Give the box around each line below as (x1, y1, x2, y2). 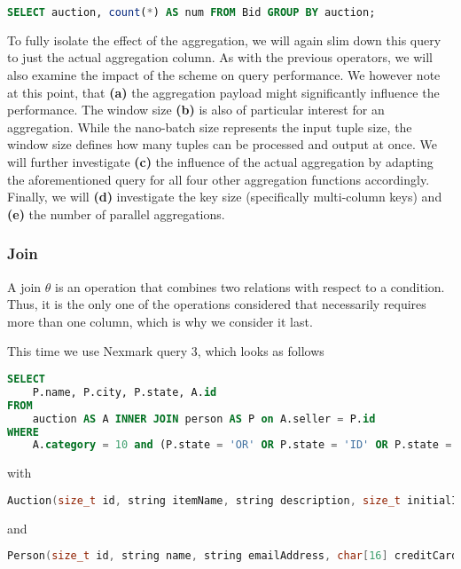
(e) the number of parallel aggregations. (7, 204, 225, 223)
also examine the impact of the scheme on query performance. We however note (7, 66, 441, 84)
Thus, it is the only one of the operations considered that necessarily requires (7, 295, 426, 313)
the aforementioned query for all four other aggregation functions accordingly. (7, 170, 430, 188)
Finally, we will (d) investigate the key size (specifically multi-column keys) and (7, 187, 442, 206)
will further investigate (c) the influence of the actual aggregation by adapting (7, 153, 434, 171)
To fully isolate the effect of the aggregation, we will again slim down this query (7, 30, 441, 49)
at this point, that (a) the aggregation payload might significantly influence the (7, 83, 440, 101)
